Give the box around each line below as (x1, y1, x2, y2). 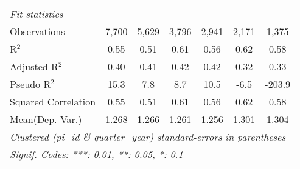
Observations (10, 24, 65, 38)
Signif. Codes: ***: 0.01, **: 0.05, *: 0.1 (10, 147, 183, 161)
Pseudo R (10, 77, 51, 91)
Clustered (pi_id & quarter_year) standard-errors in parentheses (10, 130, 286, 144)
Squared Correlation (10, 94, 96, 108)
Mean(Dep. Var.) (10, 112, 82, 126)
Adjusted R (10, 59, 58, 73)
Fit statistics (10, 7, 63, 21)
